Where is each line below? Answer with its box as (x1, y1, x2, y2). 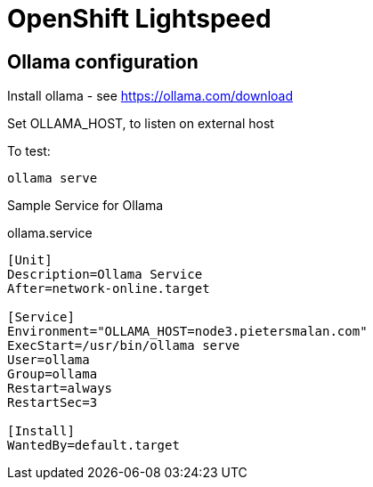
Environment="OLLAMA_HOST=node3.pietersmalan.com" (7, 324, 368, 339)
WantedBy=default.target (7, 438, 180, 453)
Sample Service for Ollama (7, 198, 164, 214)
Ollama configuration (7, 50, 199, 73)
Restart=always (7, 381, 113, 396)
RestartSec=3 (7, 395, 98, 410)
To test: (7, 143, 51, 159)
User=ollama (7, 353, 90, 368)
